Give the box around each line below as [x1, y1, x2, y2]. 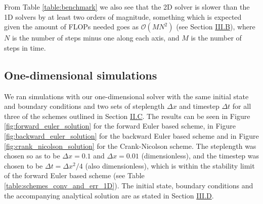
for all [232, 101, 251, 111]
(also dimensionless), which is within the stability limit [85, 160, 255, 171]
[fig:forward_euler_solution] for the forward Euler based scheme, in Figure [4, 120, 236, 131]
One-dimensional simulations [4, 67, 157, 83]
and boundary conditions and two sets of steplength [4, 101, 165, 111]
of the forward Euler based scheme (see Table [4, 170, 145, 181]
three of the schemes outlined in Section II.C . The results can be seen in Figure [4, 110, 250, 121]
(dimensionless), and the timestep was [141, 150, 259, 161]
